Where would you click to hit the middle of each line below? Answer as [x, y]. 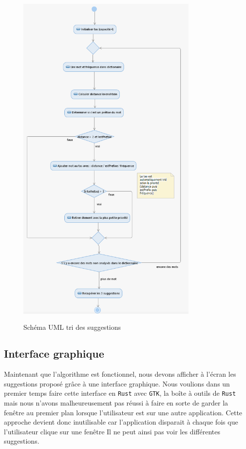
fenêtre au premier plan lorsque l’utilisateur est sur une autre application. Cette [123, 412]
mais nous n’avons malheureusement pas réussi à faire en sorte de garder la [116, 403]
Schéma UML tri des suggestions [72, 327]
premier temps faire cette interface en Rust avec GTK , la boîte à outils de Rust [120, 393]
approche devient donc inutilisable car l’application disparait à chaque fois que [121, 422]
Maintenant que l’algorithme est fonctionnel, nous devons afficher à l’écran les [120, 374]
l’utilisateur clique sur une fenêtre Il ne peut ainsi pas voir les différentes [112, 431]
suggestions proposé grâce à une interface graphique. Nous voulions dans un [117, 383]
